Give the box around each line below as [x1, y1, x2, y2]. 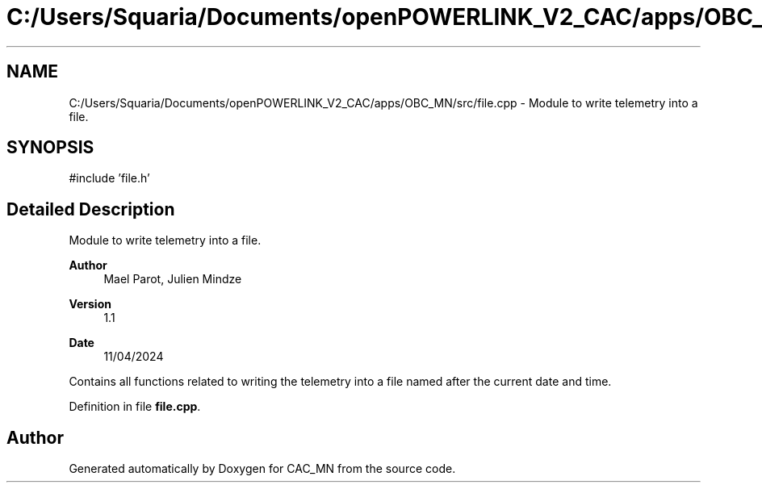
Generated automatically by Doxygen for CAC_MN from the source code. [69, 462, 456, 476]
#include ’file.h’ [69, 171, 150, 186]
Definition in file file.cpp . [69, 399, 201, 414]
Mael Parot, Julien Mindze [103, 272, 242, 286]
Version [69, 297, 111, 311]
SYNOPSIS [6, 137, 94, 158]
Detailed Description [6, 199, 175, 219]
